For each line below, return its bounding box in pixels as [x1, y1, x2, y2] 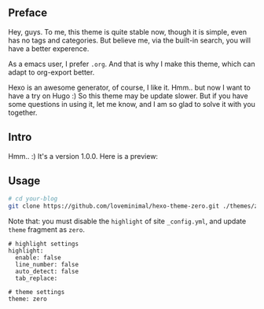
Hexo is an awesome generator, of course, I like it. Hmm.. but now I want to [8, 83, 251, 92]
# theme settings [8, 289, 65, 296]
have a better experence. [8, 43, 90, 53]
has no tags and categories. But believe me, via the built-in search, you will [8, 35, 251, 45]
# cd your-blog [8, 195, 58, 203]
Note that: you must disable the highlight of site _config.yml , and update [8, 216, 247, 226]
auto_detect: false [15, 267, 79, 276]
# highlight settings [8, 240, 79, 248]
